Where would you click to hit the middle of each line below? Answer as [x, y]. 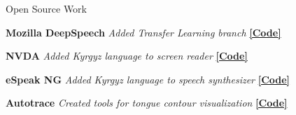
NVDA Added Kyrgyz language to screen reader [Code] [127, 56]
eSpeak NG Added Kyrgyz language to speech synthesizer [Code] [148, 79]
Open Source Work [46, 8]
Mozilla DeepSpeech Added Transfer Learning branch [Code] [143, 32]
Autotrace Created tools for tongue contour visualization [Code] [147, 103]
